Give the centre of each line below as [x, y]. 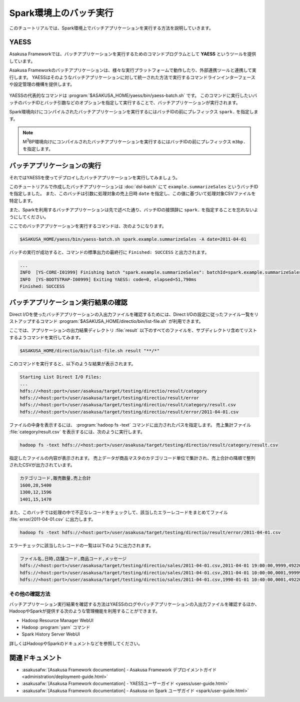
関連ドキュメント [35, 658]
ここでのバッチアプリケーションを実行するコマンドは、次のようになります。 [88, 226]
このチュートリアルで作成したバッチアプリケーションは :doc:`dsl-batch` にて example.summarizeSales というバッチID [134, 187]
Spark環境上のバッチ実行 [61, 13]
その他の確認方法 [30, 594]
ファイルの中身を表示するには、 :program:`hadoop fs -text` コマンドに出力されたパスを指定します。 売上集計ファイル [130, 425]
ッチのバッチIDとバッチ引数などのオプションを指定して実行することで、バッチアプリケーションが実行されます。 [125, 102]
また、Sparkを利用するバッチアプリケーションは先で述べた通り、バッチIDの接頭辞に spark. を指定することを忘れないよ [134, 210]
